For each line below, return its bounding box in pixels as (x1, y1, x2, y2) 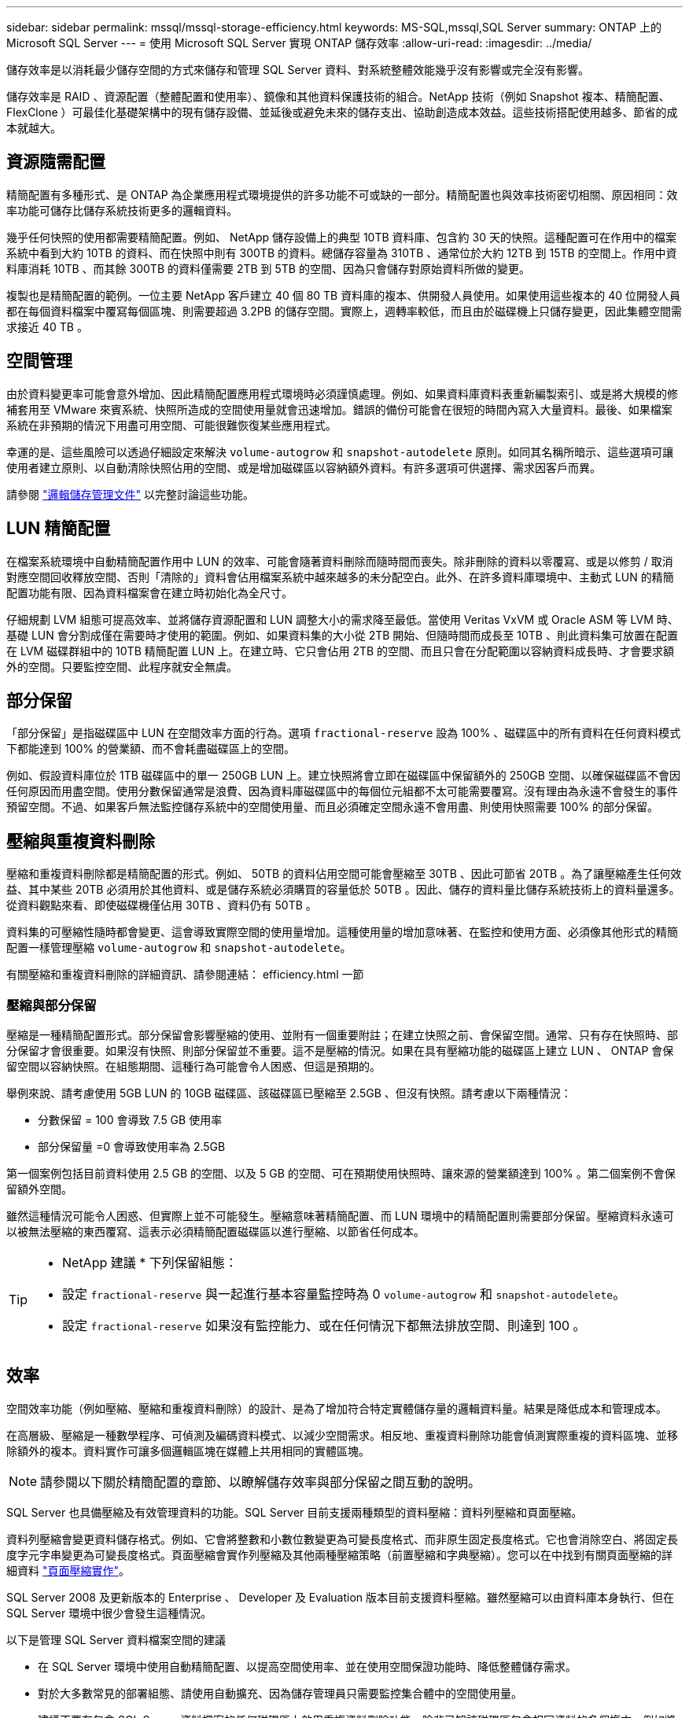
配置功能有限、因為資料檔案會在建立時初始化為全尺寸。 (6, 585, 293, 599)
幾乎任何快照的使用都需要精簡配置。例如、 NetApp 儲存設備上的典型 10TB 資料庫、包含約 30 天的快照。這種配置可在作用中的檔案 (6, 230, 676, 244)
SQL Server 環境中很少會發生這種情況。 (6, 1606, 212, 1620)
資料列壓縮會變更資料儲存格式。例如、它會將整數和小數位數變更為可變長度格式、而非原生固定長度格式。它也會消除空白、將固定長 (6, 1532, 678, 1546)
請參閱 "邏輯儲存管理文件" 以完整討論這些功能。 (6, 487, 254, 501)
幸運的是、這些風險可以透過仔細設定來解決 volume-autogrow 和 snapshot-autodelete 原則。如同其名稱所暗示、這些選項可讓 (6, 444, 674, 459)
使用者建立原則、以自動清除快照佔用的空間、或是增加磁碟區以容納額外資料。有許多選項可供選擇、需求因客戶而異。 (6, 460, 601, 474)
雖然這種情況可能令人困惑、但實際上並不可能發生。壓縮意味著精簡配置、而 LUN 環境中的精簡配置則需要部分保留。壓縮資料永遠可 (6, 1208, 674, 1222)
